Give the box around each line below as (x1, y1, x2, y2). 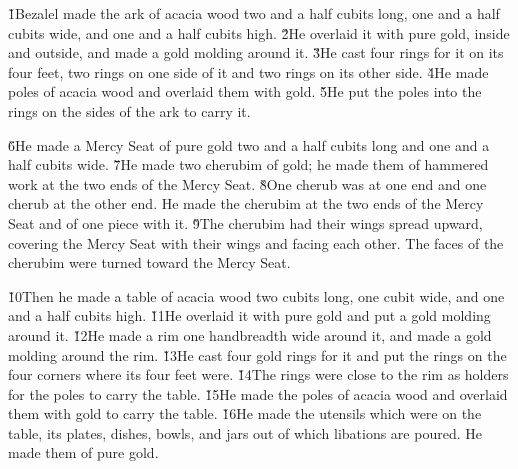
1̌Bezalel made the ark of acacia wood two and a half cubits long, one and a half (8, 3, 500, 23)
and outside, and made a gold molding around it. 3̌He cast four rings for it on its (8, 42, 504, 63)
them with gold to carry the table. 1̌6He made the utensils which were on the (8, 403, 482, 424)
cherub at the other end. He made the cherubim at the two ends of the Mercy (8, 193, 484, 214)
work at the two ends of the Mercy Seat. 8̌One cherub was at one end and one (8, 173, 487, 194)
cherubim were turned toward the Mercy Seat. (8, 252, 291, 273)
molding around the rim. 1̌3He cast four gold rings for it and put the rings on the (8, 344, 507, 365)
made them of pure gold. (8, 442, 159, 463)
